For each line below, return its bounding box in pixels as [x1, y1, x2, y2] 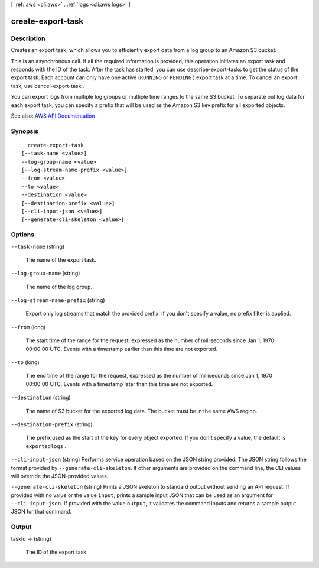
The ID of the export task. [25, 548, 88, 556]
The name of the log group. [25, 283, 93, 290]
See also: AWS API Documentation [11, 112, 95, 119]
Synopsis [11, 127, 38, 135]
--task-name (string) [11, 243, 65, 250]
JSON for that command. [11, 508, 72, 515]
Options [11, 231, 35, 239]
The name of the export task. [25, 256, 97, 263]
